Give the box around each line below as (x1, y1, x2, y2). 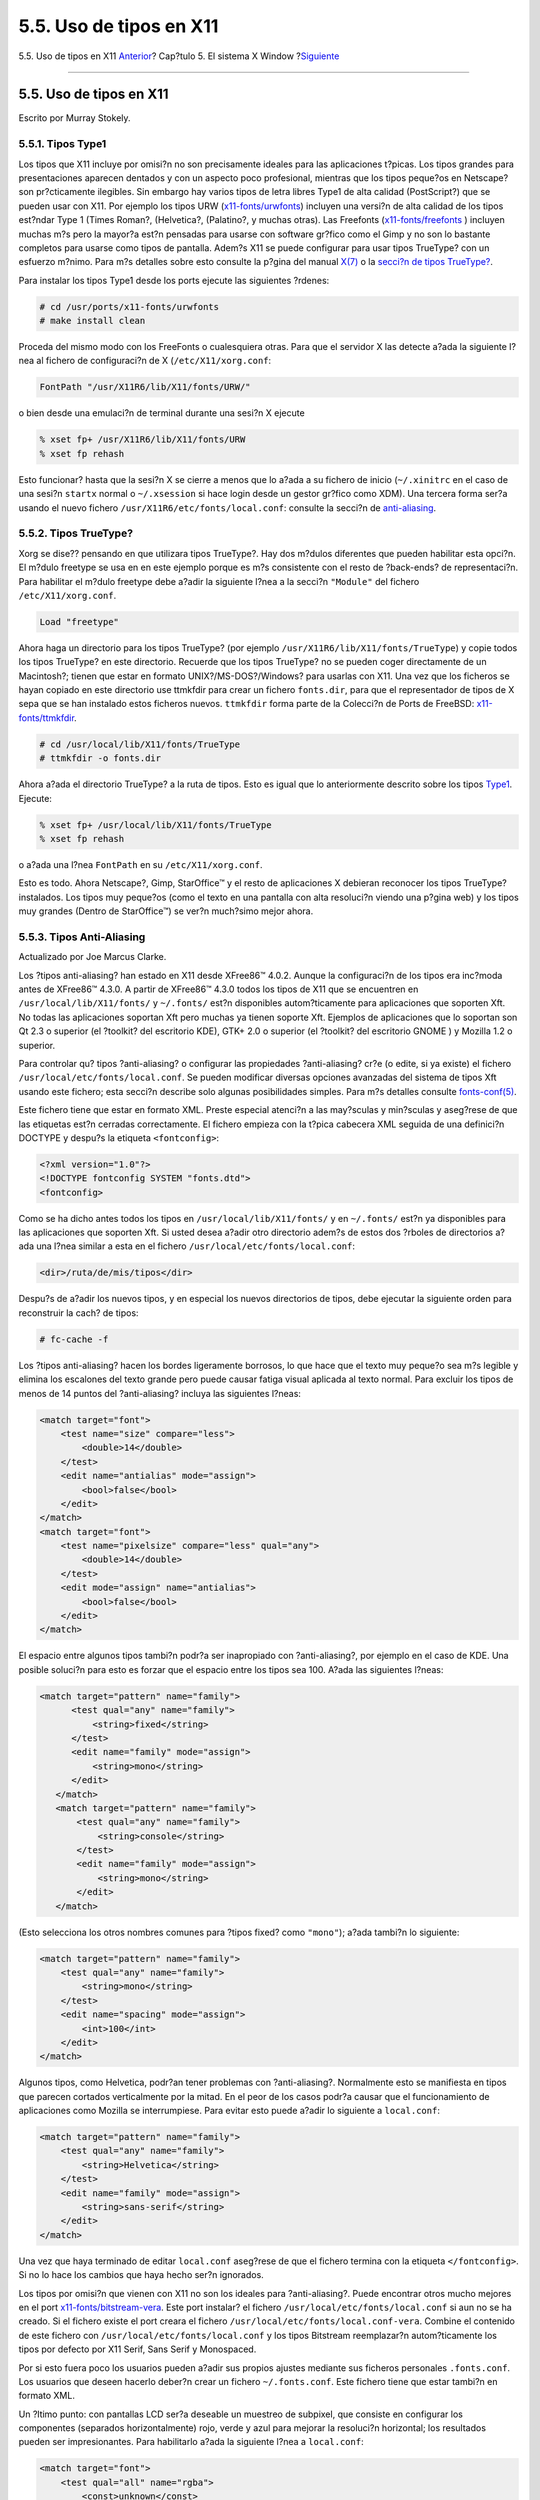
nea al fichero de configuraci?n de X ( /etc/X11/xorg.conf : (18, 355, 272, 367)
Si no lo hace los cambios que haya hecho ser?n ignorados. (18, 2269, 264, 2281)
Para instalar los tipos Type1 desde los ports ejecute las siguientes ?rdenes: (18, 274, 330, 286)
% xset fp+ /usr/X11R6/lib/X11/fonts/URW (39, 434, 246, 445)
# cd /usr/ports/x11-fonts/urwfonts (39, 301, 220, 312)
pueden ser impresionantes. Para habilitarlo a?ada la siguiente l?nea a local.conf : (18, 2436, 364, 2448)
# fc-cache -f (39, 1333, 109, 1345)
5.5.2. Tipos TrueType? (18, 526, 134, 540)
